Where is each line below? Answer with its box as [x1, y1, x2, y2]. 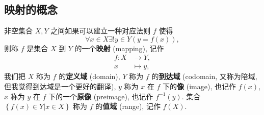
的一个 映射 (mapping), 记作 [74, 43, 164, 53]
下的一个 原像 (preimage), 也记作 [48, 91, 153, 101]
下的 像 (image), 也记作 [163, 81, 236, 92]
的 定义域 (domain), [59, 71, 120, 82]
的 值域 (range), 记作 [95, 101, 161, 111]
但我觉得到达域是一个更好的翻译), [4, 81, 116, 92]
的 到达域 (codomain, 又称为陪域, [151, 71, 257, 82]
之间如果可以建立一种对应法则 [50, 25, 151, 36]
